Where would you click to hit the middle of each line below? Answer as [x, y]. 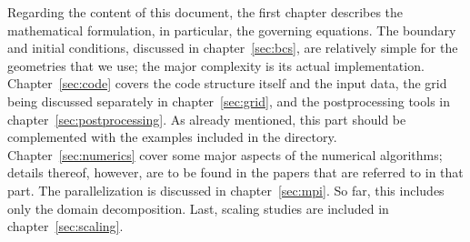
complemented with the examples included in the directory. [172, 137]
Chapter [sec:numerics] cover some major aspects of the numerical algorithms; [225, 154]
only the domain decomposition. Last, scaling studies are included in [198, 208]
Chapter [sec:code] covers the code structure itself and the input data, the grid [227, 83]
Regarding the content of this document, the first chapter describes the [205, 12]
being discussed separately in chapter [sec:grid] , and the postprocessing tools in [229, 101]
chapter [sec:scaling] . [65, 226]
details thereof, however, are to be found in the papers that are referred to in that [235, 172]
